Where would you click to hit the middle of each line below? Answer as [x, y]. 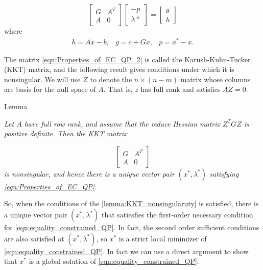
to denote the [111, 79]
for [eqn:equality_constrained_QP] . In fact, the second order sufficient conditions [132, 227]
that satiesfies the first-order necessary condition [177, 215]
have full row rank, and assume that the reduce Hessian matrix [122, 123]
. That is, [118, 89]
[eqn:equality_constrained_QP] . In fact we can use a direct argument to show [126, 251]
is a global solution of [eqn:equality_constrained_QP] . [114, 261]
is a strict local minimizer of [163, 238]
